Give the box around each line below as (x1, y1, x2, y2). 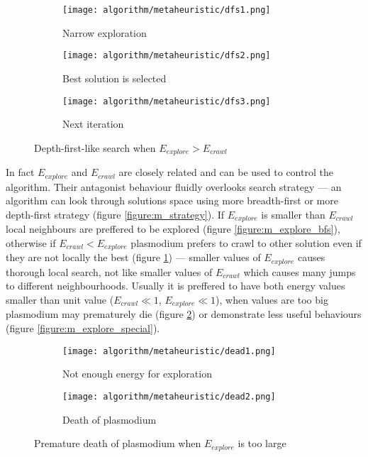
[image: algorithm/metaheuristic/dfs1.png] (62, 5, 271, 15)
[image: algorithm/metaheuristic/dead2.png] (62, 391, 276, 402)
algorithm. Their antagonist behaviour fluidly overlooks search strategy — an (6, 179, 342, 194)
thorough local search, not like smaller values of (6, 264, 213, 279)
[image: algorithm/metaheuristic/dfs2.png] (62, 50, 271, 61)
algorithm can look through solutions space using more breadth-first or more (6, 193, 338, 208)
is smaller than (261, 207, 325, 221)
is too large (238, 436, 286, 451)
